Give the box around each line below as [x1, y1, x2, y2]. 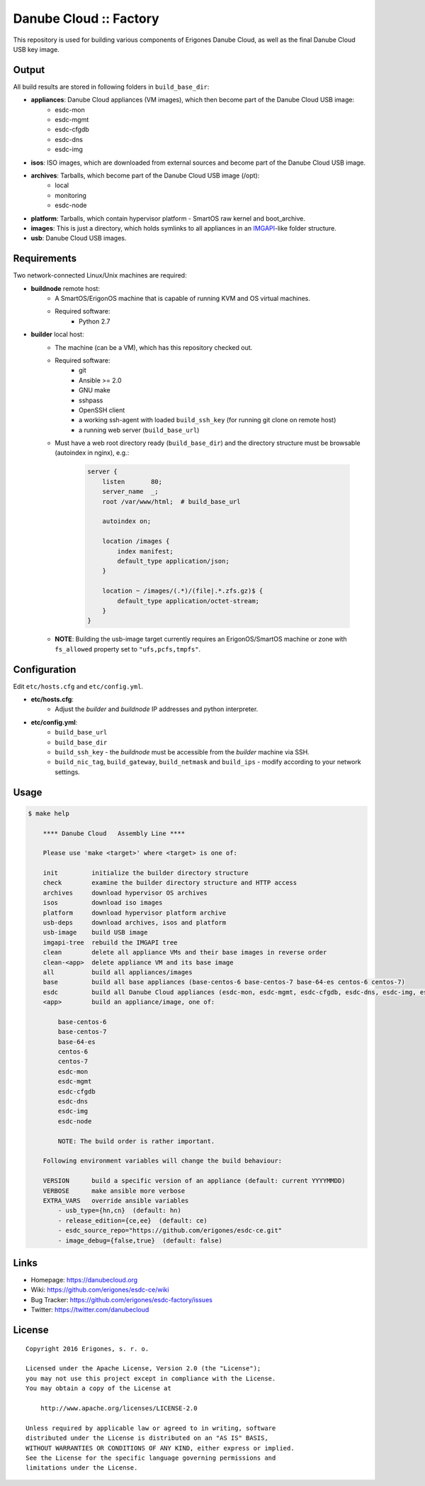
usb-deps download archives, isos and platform [42, 919, 227, 927]
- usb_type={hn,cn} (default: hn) [57, 1206, 182, 1215]
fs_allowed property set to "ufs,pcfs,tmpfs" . [55, 644, 201, 653]
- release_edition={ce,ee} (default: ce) [57, 1216, 208, 1224]
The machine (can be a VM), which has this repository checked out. [55, 343, 253, 351]
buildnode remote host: [30, 284, 101, 292]
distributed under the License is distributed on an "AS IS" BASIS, [25, 1434, 268, 1442]
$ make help [28, 809, 70, 818]
